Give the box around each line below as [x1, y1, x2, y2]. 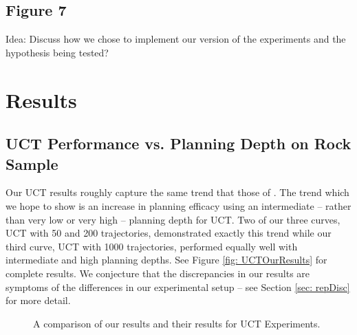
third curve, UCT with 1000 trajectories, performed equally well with [6, 239, 298, 253]
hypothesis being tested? [6, 45, 109, 59]
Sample [6, 153, 58, 174]
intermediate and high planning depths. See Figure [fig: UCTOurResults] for [6, 252, 327, 267]
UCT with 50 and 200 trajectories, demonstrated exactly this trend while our [6, 226, 332, 240]
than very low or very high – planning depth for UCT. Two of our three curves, [6, 212, 340, 226]
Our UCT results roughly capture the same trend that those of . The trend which [6, 185, 349, 199]
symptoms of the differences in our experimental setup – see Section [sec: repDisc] [6, 279, 350, 294]
